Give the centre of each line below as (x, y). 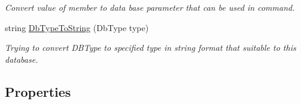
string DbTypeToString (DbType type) (77, 27)
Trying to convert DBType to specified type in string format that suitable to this (150, 48)
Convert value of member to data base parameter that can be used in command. (150, 7)
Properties (38, 91)
